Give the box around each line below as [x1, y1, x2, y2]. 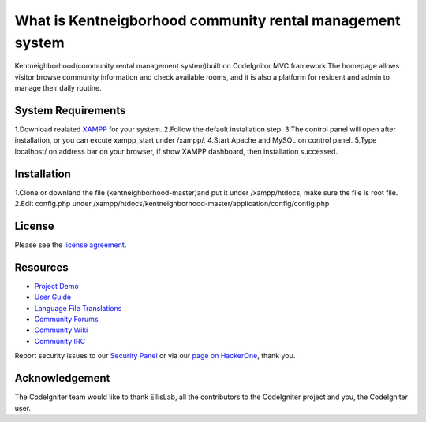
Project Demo [34, 281, 79, 291]
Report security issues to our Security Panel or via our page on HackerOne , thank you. [14, 351, 296, 361]
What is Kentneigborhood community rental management [14, 12, 402, 29]
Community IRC [34, 336, 86, 346]
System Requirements [14, 103, 126, 117]
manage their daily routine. [14, 83, 102, 93]
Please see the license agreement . [14, 240, 127, 250]
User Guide [34, 292, 72, 302]
